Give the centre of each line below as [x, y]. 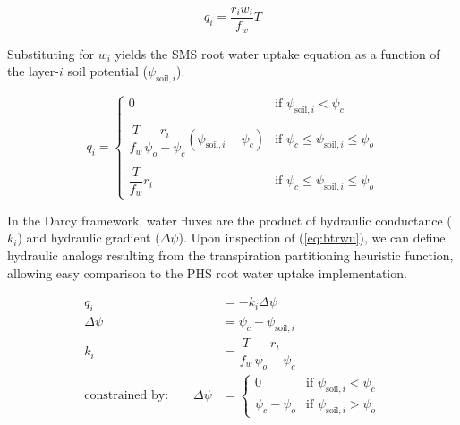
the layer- [33, 71]
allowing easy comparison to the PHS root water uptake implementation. [207, 272]
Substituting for [51, 53]
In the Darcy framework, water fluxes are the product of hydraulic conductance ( [230, 220]
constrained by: [127, 396]
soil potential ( [108, 71]
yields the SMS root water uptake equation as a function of [277, 53]
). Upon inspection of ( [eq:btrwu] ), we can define [312, 238]
